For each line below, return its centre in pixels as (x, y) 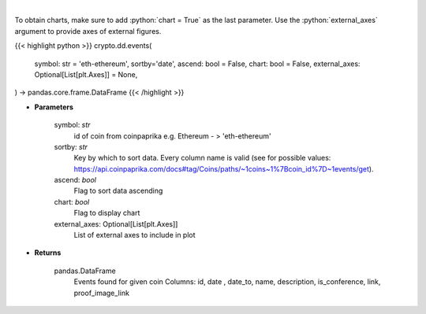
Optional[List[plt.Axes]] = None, (86, 74)
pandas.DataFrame (85, 271)
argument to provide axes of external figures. (88, 31)
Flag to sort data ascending (118, 191)
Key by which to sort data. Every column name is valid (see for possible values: (202, 158)
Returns (48, 253)
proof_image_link (102, 293)
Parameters (54, 107)
